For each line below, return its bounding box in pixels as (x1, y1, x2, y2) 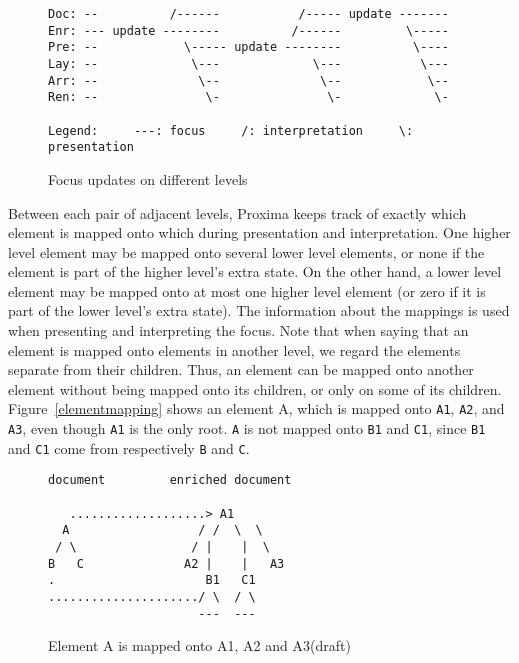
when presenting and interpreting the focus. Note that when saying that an (8, 320, 469, 341)
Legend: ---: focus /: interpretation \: (48, 123, 414, 138)
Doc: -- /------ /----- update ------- (48, 7, 449, 21)
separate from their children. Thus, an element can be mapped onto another (8, 359, 474, 380)
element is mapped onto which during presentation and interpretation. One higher (8, 222, 511, 243)
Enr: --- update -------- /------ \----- (48, 23, 449, 38)
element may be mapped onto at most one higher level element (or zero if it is (8, 280, 486, 301)
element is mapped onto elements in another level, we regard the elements (8, 339, 461, 360)
